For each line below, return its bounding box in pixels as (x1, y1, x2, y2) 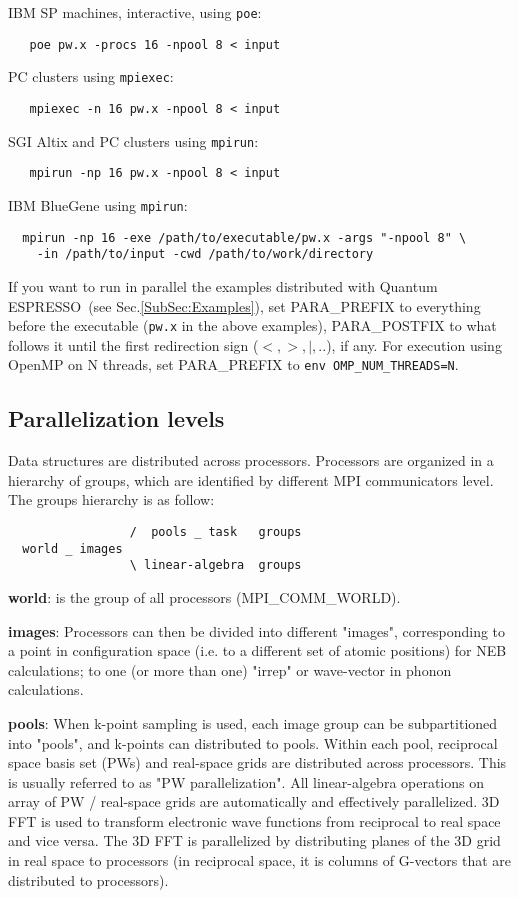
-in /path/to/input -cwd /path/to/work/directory (36, 247, 374, 262)
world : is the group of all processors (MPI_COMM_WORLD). (8, 586, 401, 607)
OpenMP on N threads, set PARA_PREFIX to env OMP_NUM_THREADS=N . (8, 354, 459, 375)
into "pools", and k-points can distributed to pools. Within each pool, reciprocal (8, 732, 498, 753)
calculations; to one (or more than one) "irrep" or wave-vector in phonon (8, 659, 452, 680)
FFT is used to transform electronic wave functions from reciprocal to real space (8, 810, 501, 831)
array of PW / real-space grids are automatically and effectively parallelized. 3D (8, 791, 500, 812)
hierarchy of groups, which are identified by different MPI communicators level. (8, 469, 494, 490)
